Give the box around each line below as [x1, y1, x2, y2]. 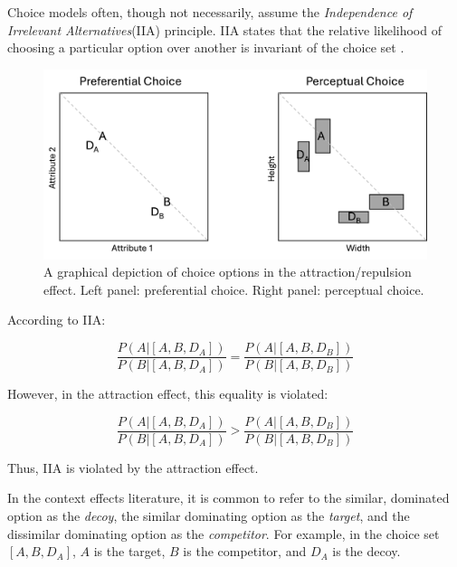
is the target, [93, 542, 166, 561]
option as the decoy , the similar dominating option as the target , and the [7, 506, 410, 524]
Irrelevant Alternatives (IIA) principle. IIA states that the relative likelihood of [7, 20, 442, 39]
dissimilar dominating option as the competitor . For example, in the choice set [7, 524, 440, 543]
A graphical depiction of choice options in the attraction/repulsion [43, 262, 412, 281]
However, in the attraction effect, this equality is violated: [7, 384, 328, 403]
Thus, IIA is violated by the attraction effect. [7, 458, 259, 477]
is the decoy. [332, 542, 401, 561]
